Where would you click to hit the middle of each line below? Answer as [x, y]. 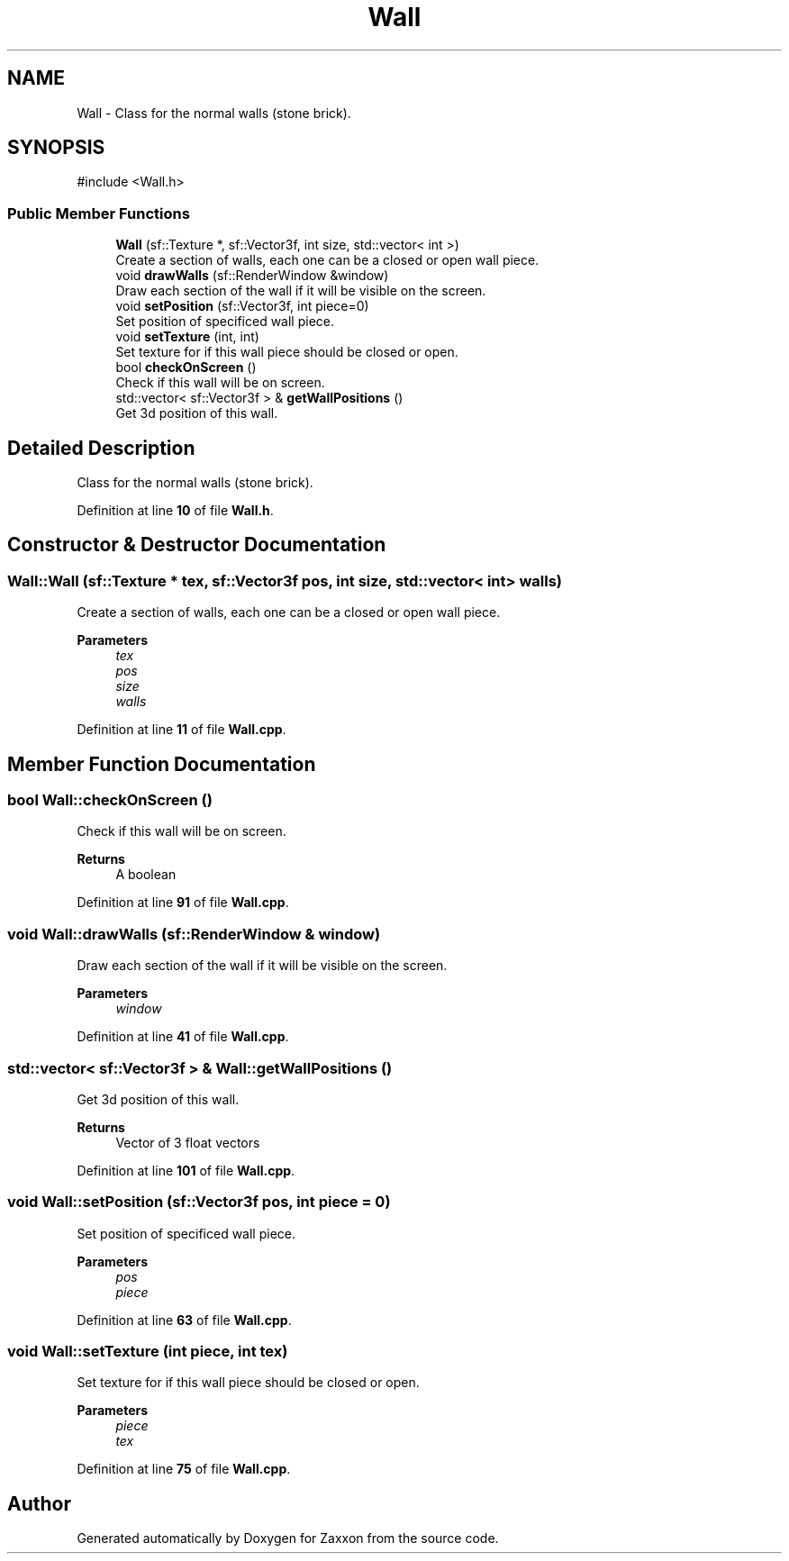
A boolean [146, 875]
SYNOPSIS [56, 148]
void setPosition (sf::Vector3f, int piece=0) [242, 306]
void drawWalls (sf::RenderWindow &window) [252, 276]
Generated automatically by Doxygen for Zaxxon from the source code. [288, 1538]
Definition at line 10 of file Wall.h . [175, 511]
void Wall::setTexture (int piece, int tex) [148, 1352]
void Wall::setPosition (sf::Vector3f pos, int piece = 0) [199, 1202]
